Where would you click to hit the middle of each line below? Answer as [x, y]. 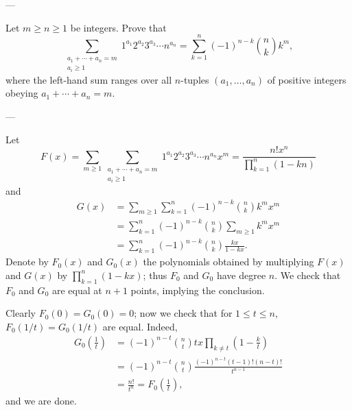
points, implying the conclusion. [198, 290]
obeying [22, 93]
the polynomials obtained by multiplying [228, 262]
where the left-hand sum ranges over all [89, 79]
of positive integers [307, 79]
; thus [155, 275]
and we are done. [41, 401]
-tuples [195, 79]
